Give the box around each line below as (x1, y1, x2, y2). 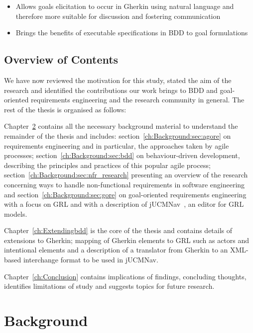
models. (4, 208, 27, 219)
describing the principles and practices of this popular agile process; (4, 160, 211, 170)
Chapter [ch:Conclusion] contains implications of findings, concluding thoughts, (4, 271, 247, 281)
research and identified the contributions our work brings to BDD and (4, 84, 218, 95)
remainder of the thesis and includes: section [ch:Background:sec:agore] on (4, 130, 231, 141)
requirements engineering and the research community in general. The (31, 94, 245, 105)
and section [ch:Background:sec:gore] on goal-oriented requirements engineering (4, 189, 247, 199)
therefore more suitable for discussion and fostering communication (15, 10, 221, 21)
